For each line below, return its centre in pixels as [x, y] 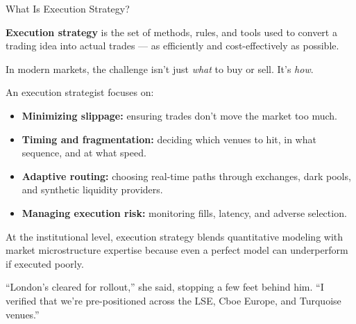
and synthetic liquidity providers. [92, 189]
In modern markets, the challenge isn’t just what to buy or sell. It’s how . [160, 68]
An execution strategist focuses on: [80, 92]
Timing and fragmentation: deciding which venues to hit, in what [169, 139]
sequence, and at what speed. [84, 153]
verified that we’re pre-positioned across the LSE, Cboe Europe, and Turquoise [173, 300]
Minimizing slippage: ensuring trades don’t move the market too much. [179, 115]
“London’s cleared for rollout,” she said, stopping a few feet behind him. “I [165, 287]
